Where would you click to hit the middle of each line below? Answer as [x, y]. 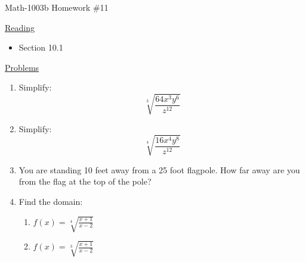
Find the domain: [51, 201]
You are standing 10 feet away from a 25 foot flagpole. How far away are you [159, 169]
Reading [20, 27]
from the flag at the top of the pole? [85, 181]
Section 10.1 [41, 47]
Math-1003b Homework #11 [57, 7]
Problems [22, 67]
